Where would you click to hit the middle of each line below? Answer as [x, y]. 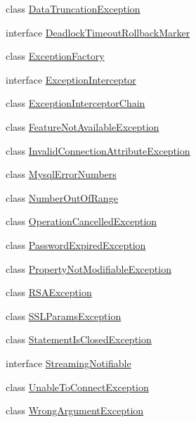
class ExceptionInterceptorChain [76, 103]
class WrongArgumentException [75, 410]
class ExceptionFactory [55, 56]
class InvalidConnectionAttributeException [98, 150]
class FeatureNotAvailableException [83, 126]
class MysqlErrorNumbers [61, 174]
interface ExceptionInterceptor [71, 79]
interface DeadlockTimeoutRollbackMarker [98, 32]
